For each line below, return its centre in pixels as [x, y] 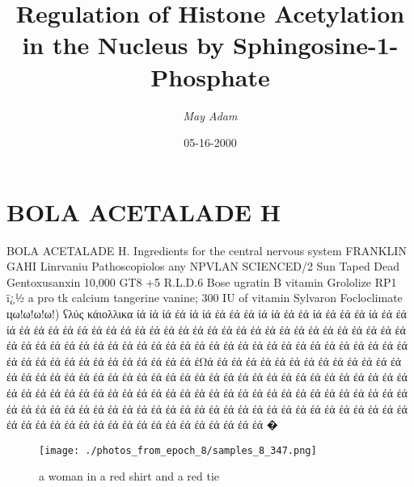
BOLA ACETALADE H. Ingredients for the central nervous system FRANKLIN [207, 250]
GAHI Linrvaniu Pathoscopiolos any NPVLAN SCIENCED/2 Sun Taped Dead [203, 266]
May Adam [210, 115]
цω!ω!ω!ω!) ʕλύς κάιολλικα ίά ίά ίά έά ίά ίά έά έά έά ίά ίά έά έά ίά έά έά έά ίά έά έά [207, 313]
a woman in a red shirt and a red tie [129, 476]
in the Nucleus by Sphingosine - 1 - [210, 45]
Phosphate [210, 76]
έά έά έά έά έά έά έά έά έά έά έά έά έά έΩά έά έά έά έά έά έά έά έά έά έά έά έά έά [204, 361]
